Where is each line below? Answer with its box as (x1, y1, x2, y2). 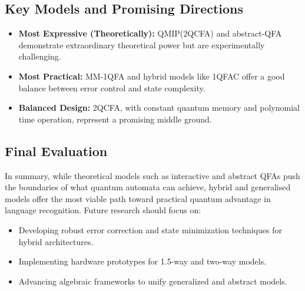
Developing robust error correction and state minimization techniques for (18, 223, 282, 236)
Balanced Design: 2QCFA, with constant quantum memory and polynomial (18, 101, 300, 114)
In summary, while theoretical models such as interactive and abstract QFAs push (5, 169, 300, 181)
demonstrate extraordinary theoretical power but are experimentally (18, 38, 265, 51)
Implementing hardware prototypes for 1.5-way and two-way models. (18, 255, 267, 267)
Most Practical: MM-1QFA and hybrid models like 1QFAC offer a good (18, 70, 285, 82)
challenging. (18, 50, 61, 62)
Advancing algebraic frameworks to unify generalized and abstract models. (18, 275, 287, 287)
